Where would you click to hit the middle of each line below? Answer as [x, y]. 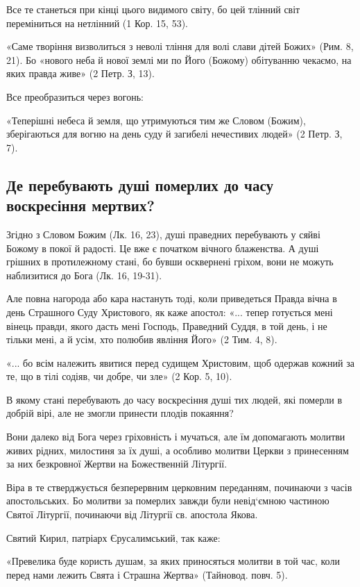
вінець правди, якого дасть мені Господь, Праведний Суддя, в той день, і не [167, 325]
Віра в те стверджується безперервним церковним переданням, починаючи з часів [179, 487]
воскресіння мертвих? [80, 205]
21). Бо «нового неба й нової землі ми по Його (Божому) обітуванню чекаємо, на [179, 59]
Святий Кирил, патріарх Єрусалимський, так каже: [113, 537]
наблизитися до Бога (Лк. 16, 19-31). [84, 275]
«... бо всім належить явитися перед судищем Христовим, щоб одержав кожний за [180, 362]
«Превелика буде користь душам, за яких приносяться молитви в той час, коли [173, 561]
